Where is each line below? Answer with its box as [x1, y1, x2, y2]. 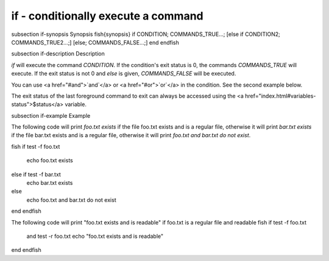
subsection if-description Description [11, 50, 105, 57]
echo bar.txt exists [26, 179, 73, 187]
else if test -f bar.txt [11, 171, 61, 178]
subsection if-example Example [11, 112, 91, 119]
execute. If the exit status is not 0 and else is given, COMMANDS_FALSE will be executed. [11, 70, 236, 77]
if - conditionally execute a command [11, 9, 203, 23]
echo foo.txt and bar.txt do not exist [26, 196, 116, 204]
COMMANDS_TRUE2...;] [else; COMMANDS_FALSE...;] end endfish [11, 38, 180, 46]
